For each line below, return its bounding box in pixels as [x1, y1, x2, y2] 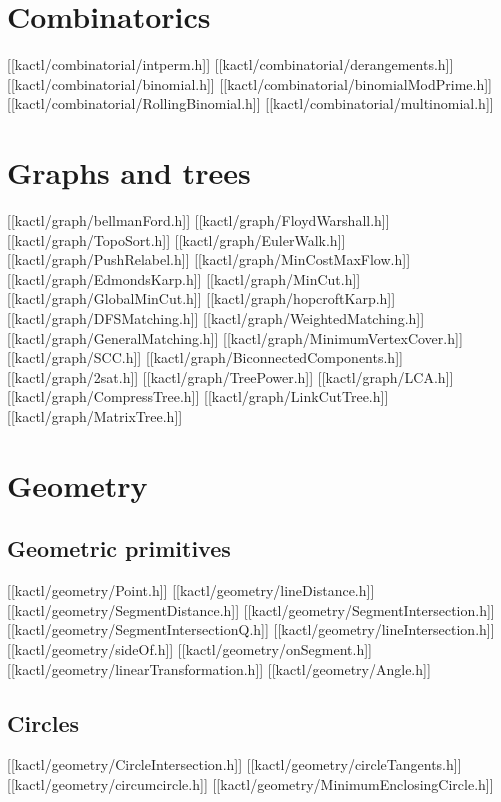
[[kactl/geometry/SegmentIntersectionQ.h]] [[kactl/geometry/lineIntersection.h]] [7, 619, 495, 640]
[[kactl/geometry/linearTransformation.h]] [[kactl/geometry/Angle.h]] [7, 658, 431, 679]
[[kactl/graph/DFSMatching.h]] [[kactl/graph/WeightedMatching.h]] [7, 308, 425, 328]
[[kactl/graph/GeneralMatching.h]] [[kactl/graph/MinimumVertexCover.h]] [7, 327, 463, 348]
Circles [7, 707, 80, 738]
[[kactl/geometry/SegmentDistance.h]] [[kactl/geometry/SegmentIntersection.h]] [7, 599, 495, 620]
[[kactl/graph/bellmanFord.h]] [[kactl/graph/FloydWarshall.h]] [7, 210, 390, 231]
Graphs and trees [7, 152, 251, 193]
